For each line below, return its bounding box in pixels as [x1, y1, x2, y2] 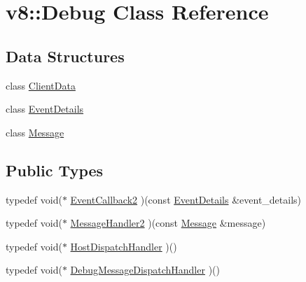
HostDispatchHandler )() [70, 239, 177, 253]
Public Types [6, 159, 104, 181]
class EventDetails [6, 101, 84, 116]
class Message [6, 125, 64, 139]
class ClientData [6, 78, 76, 92]
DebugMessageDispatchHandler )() [70, 262, 220, 277]
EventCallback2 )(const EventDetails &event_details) [70, 192, 302, 206]
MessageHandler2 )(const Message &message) [70, 216, 266, 230]
